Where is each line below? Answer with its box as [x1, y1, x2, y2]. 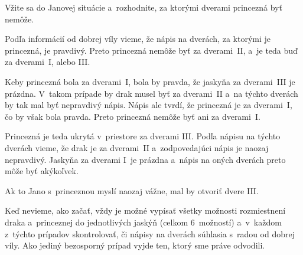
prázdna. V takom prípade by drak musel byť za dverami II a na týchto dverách [5, 87, 298, 99]
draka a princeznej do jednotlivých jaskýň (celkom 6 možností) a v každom [5, 215, 282, 228]
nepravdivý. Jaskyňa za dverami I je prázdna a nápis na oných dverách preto [5, 153, 286, 165]
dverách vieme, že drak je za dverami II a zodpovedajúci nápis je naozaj [5, 141, 269, 153]
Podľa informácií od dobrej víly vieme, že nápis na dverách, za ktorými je [5, 32, 271, 45]
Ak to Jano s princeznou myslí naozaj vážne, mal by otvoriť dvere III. [5, 184, 259, 197]
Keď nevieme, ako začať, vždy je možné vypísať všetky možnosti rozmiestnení [5, 204, 286, 217]
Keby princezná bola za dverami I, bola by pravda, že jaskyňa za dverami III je [5, 75, 295, 87]
